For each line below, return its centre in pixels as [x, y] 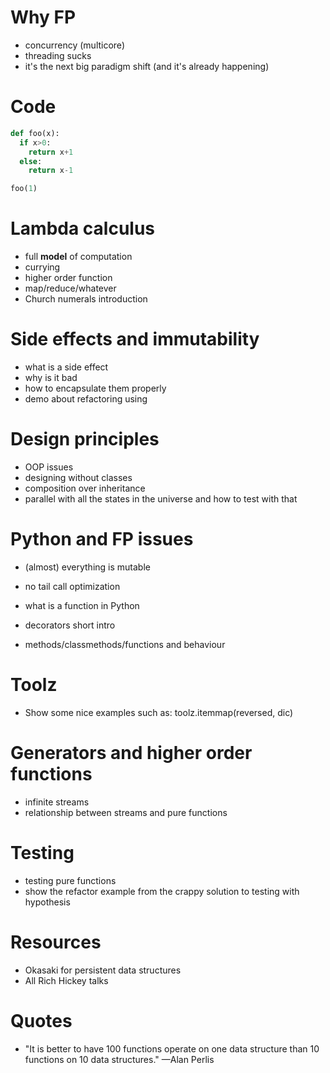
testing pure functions [70, 880]
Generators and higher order [131, 753]
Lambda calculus [83, 228]
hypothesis [47, 902]
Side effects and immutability [135, 339]
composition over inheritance [85, 488]
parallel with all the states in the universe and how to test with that [161, 498]
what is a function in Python [82, 605]
